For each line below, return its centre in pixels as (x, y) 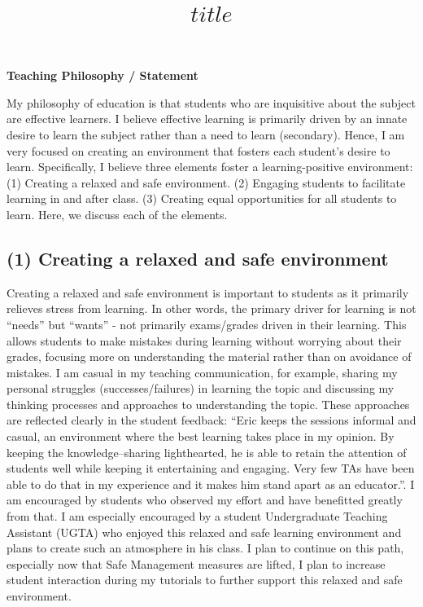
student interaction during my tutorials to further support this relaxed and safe (205, 580)
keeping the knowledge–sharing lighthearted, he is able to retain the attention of (207, 452)
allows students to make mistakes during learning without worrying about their (204, 340)
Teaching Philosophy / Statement (102, 75)
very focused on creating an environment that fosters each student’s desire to (198, 150)
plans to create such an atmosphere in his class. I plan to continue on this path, (205, 548)
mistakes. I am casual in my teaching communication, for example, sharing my (202, 372)
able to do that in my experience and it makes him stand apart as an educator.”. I (211, 484)
